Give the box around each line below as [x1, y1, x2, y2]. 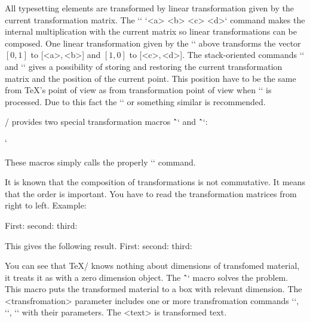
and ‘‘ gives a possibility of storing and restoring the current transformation [5, 60, 283, 72]
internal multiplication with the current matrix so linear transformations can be [5, 25, 297, 38]
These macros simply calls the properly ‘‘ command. [5, 155, 196, 168]
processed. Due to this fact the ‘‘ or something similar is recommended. [5, 95, 266, 108]
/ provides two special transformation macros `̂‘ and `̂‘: [5, 115, 208, 128]
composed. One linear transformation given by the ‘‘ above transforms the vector [5, 36, 301, 49]
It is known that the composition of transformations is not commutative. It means [5, 176, 305, 188]
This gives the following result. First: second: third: [5, 239, 192, 252]
